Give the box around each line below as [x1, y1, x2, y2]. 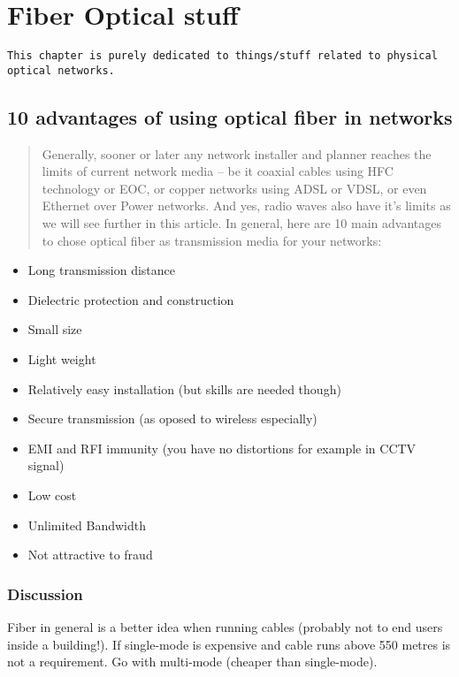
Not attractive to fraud [27, 545, 153, 564]
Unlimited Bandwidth [27, 515, 147, 534]
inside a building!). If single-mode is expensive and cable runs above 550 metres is [7, 635, 451, 653]
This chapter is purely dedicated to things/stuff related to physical [7, 49, 438, 63]
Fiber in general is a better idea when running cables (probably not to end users [7, 617, 443, 635]
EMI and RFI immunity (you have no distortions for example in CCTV [27, 438, 417, 457]
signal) [27, 456, 65, 475]
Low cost [27, 485, 77, 504]
